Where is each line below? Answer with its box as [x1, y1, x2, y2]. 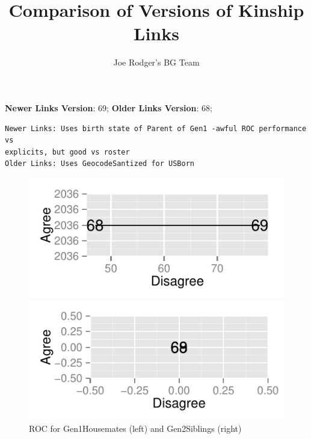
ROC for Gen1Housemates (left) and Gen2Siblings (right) [29, 422, 242, 434]
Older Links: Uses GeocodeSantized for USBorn [5, 159, 194, 168]
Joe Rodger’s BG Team [113, 56, 200, 69]
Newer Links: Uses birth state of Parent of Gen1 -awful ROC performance [5, 124, 307, 133]
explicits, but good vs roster [5, 147, 130, 156]
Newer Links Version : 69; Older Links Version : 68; [5, 101, 212, 114]
